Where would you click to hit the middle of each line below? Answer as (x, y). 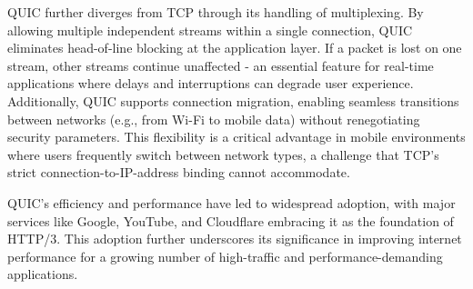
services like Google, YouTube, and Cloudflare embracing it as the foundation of (231, 220)
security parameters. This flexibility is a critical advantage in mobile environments (236, 137)
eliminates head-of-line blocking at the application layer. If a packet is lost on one (235, 48)
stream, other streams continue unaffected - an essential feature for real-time (221, 65)
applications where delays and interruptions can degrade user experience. (211, 83)
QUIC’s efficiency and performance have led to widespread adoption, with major (231, 202)
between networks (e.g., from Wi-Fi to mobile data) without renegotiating (214, 119)
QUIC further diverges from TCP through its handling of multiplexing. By (216, 12)
